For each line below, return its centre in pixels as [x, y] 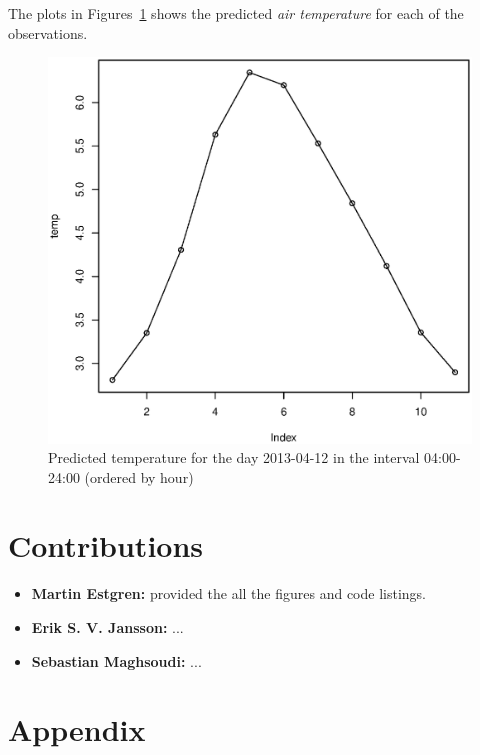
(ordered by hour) [139, 476]
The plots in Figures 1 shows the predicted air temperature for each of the [236, 13]
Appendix [77, 729]
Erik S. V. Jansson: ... [107, 627]
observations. [48, 32]
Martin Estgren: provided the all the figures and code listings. [228, 593]
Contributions [106, 545]
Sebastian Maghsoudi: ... [116, 660]
